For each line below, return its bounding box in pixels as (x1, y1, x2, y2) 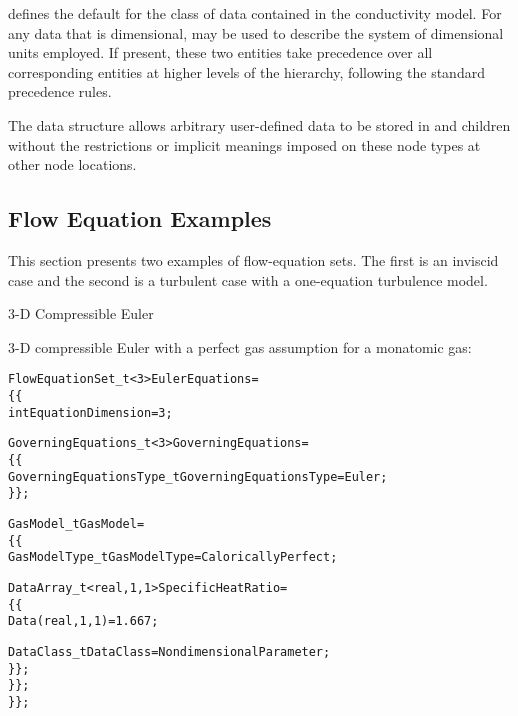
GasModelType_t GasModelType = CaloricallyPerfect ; (8, 550, 338, 565)
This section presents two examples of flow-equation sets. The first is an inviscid (8, 249, 499, 270)
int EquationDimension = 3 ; (8, 405, 173, 420)
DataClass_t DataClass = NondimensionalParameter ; (8, 644, 331, 659)
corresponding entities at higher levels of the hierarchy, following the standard (8, 61, 485, 82)
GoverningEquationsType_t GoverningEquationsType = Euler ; (8, 469, 388, 484)
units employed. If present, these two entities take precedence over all (8, 42, 433, 63)
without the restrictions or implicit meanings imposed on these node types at (8, 134, 481, 155)
